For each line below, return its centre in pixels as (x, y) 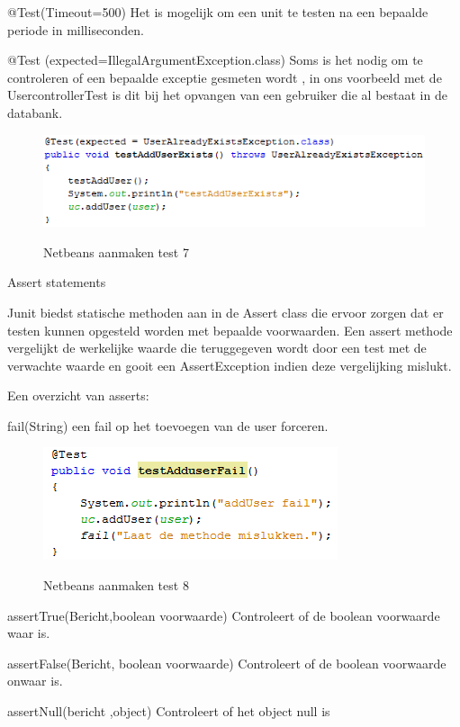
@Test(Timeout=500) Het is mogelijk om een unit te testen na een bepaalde (218, 12)
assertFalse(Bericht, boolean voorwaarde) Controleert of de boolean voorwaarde (227, 663)
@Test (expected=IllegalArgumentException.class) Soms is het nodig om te (215, 60)
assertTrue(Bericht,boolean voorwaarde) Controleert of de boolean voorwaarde (224, 615)
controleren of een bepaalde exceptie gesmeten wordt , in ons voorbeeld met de (225, 77)
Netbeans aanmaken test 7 (116, 251)
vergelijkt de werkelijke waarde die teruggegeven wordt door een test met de (217, 348)
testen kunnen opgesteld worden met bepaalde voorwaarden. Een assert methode (230, 330)
